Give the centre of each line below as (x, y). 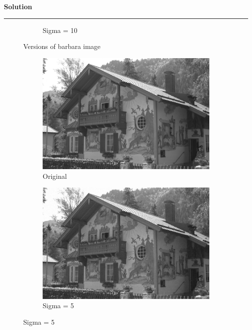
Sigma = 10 (60, 30)
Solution (18, 6)
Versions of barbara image (62, 46)
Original (55, 176)
